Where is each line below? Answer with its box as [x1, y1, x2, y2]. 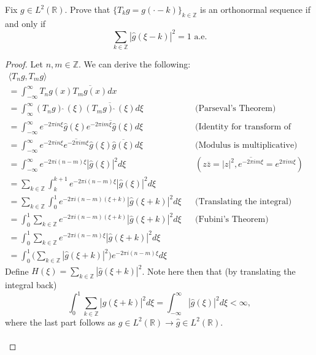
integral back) [5, 278, 57, 291]
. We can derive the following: [79, 58, 191, 71]
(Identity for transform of [195, 123, 291, 132]
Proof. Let [5, 58, 43, 71]
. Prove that [64, 3, 110, 15]
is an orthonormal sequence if [200, 3, 310, 15]
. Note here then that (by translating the [142, 264, 296, 277]
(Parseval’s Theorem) [195, 104, 276, 113]
